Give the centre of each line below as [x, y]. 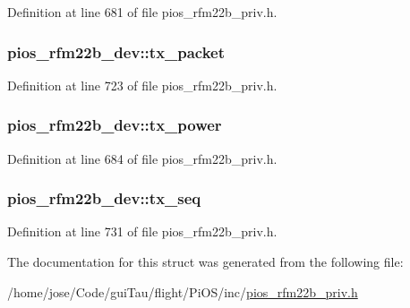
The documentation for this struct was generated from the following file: [205, 262]
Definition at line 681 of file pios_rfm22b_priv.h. [142, 12]
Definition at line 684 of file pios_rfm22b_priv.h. [142, 158]
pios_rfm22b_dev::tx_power [115, 125]
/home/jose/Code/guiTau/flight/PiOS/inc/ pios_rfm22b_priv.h [183, 291]
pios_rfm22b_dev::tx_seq [104, 198]
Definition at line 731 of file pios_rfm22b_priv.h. [142, 231]
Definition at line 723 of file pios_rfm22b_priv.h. [142, 85]
